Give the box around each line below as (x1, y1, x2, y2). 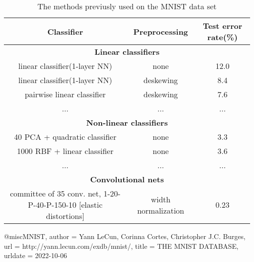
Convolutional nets (90, 174, 164, 185)
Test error (203, 20, 242, 31)
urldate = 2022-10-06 (4, 250, 67, 261)
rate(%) (207, 31, 238, 43)
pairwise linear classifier (24, 88, 106, 100)
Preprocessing (133, 25, 188, 37)
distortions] (46, 210, 85, 221)
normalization (137, 204, 184, 216)
